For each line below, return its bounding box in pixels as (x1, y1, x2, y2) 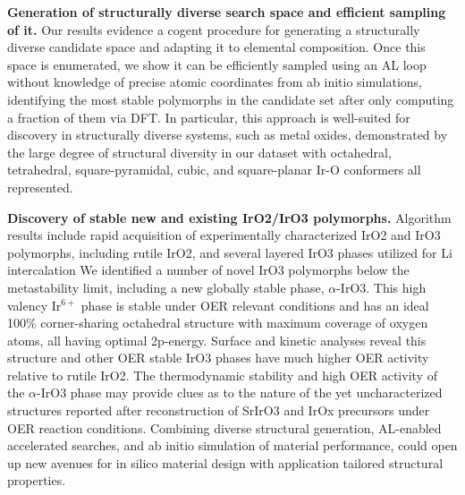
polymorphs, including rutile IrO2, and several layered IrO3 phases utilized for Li (7, 243, 452, 261)
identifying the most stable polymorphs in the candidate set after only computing (7, 90, 454, 108)
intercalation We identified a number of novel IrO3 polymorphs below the (7, 260, 410, 279)
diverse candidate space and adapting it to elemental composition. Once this (7, 38, 426, 56)
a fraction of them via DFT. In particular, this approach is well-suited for (7, 107, 410, 126)
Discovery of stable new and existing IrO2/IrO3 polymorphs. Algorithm (7, 208, 452, 226)
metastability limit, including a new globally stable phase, (7, 277, 325, 296)
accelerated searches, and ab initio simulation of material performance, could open (7, 436, 458, 455)
